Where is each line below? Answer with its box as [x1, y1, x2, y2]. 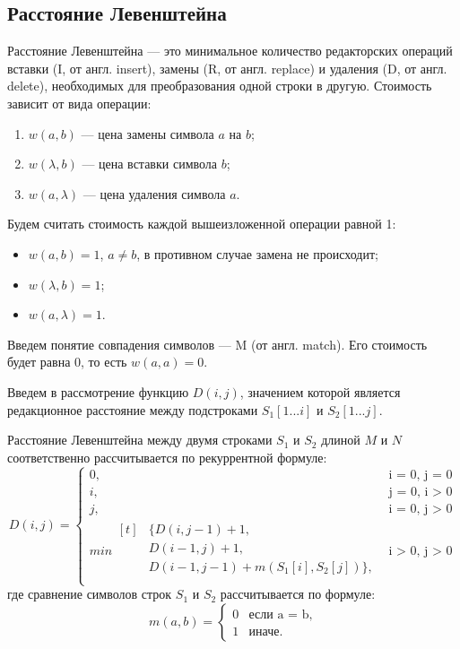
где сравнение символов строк [7, 584, 172, 603]
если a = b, [248, 608, 313, 621]
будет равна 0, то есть [7, 352, 127, 371]
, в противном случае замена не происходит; [136, 244, 378, 263]
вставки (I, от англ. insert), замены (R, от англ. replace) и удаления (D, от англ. [7, 58, 447, 77]
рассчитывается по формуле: [220, 584, 376, 603]
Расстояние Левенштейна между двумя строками [7, 430, 273, 449]
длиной [321, 430, 360, 449]
